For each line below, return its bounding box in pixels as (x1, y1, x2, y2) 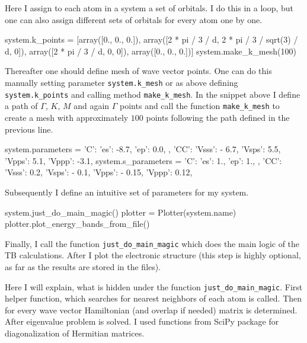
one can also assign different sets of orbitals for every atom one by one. (5, 13, 263, 25)
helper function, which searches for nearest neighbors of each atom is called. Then (5, 292, 302, 304)
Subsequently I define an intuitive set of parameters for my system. (5, 185, 249, 198)
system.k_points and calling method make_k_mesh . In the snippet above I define (5, 88, 300, 100)
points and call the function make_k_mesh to (120, 100, 280, 112)
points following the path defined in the (146, 111, 290, 123)
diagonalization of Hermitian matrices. (5, 326, 145, 339)
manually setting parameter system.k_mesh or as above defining (5, 76, 238, 88)
